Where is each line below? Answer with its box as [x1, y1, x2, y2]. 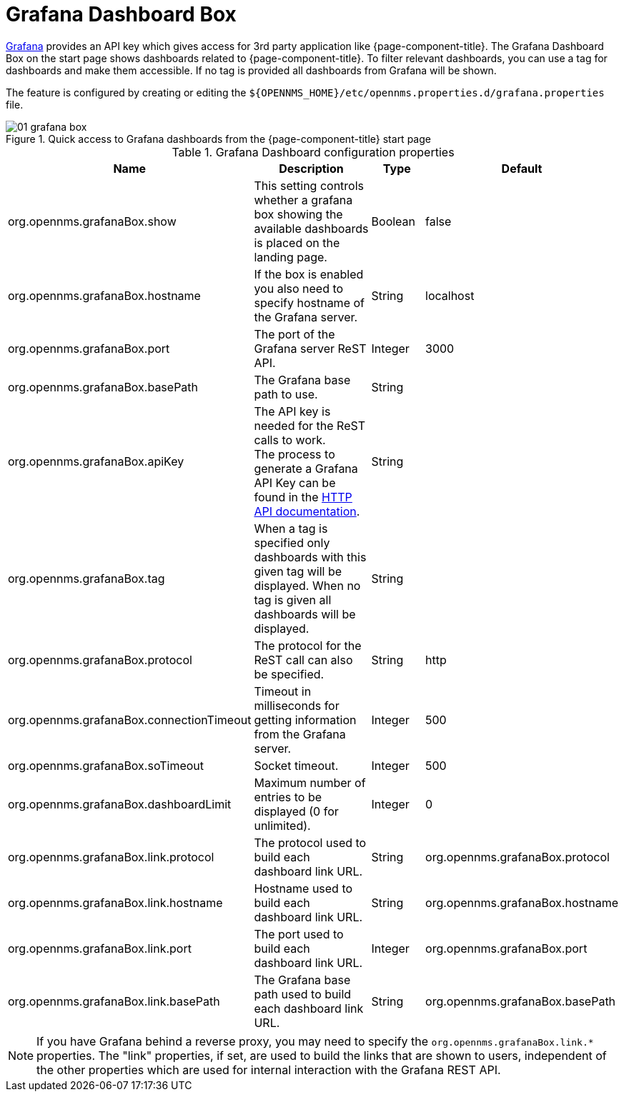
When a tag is [254, 521, 328, 536]
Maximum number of [254, 775, 366, 790]
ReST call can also [254, 652, 353, 667]
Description [279, 161, 344, 176]
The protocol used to [254, 835, 367, 850]
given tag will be [254, 563, 342, 578]
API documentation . [254, 504, 360, 519]
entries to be [254, 789, 322, 804]
